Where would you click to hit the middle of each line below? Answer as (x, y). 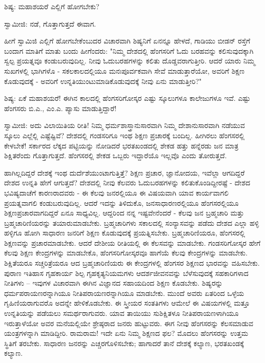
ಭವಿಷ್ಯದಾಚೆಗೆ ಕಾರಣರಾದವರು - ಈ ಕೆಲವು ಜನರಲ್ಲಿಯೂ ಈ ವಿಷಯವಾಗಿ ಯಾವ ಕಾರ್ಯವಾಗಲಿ (116, 192)
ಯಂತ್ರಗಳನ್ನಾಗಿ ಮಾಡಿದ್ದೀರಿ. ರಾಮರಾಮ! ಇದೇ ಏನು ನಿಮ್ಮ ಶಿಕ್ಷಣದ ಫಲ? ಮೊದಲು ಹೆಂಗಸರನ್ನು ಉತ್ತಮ (126, 333)
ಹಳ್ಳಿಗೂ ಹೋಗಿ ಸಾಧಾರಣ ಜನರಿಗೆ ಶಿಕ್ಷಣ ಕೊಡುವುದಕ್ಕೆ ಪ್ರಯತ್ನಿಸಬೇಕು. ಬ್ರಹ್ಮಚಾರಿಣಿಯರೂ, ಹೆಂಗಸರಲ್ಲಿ (125, 233)
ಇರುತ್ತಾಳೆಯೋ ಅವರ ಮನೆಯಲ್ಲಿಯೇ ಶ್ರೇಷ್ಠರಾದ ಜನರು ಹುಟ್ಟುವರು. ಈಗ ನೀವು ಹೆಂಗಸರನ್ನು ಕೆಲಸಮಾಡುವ (129, 323)
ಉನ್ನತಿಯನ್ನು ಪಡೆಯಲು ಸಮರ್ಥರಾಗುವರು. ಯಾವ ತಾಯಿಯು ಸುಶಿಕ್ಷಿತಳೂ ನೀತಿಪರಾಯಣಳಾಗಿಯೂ (121, 313)
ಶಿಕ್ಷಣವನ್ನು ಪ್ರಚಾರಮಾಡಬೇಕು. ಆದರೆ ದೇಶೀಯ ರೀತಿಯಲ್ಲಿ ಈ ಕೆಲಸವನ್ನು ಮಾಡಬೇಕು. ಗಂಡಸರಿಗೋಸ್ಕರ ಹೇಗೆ (132, 242)
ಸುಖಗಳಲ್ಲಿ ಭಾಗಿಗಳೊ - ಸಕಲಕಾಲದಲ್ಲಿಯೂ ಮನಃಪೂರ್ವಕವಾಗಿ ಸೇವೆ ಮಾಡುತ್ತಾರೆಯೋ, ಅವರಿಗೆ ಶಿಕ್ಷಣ (124, 70)
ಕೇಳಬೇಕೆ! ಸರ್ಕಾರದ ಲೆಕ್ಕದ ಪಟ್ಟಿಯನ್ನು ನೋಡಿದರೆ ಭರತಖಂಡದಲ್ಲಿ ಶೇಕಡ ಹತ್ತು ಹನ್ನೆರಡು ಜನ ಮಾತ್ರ (121, 145)
